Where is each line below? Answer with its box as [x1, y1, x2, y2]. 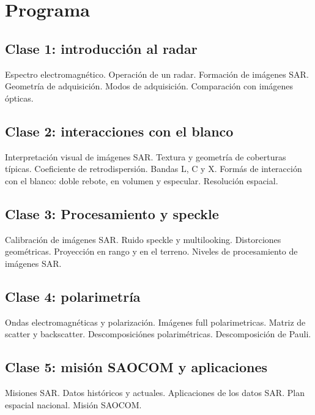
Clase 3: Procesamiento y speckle [5, 204, 219, 223]
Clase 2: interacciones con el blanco [5, 121, 234, 140]
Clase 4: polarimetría [5, 286, 141, 305]
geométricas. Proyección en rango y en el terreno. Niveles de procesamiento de [5, 245, 298, 258]
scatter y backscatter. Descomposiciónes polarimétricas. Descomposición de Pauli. [5, 327, 311, 340]
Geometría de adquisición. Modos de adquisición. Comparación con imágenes [5, 80, 294, 92]
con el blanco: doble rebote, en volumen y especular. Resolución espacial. [5, 174, 278, 187]
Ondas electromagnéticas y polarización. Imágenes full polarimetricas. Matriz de [5, 315, 306, 328]
